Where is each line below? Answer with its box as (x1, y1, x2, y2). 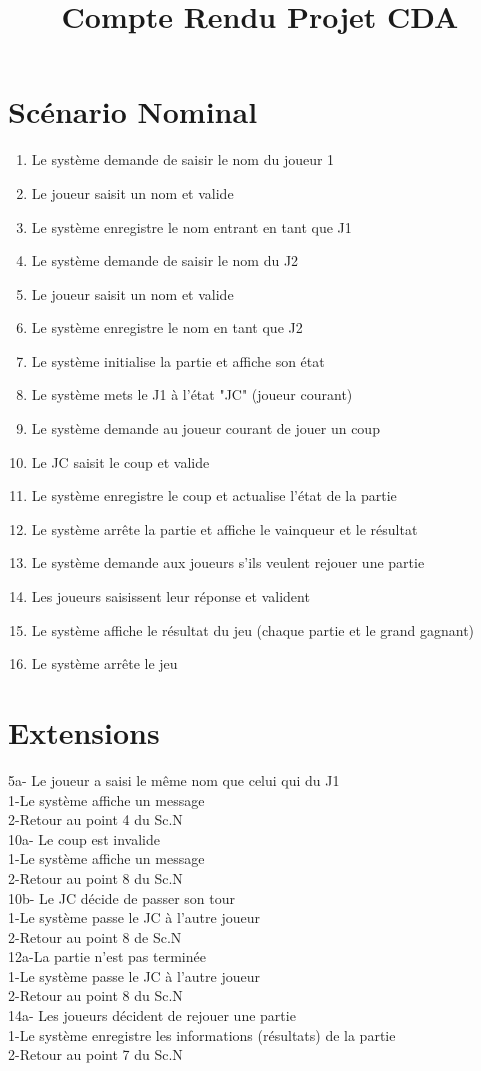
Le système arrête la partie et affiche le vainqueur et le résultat (31, 518, 418, 539)
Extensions (8, 712, 160, 752)
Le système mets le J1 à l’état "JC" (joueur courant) (31, 384, 353, 405)
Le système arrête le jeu (31, 653, 178, 674)
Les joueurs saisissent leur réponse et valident (31, 586, 310, 607)
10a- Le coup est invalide (8, 828, 160, 849)
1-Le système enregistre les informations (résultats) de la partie (8, 1024, 396, 1045)
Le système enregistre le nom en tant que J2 (31, 317, 303, 338)
